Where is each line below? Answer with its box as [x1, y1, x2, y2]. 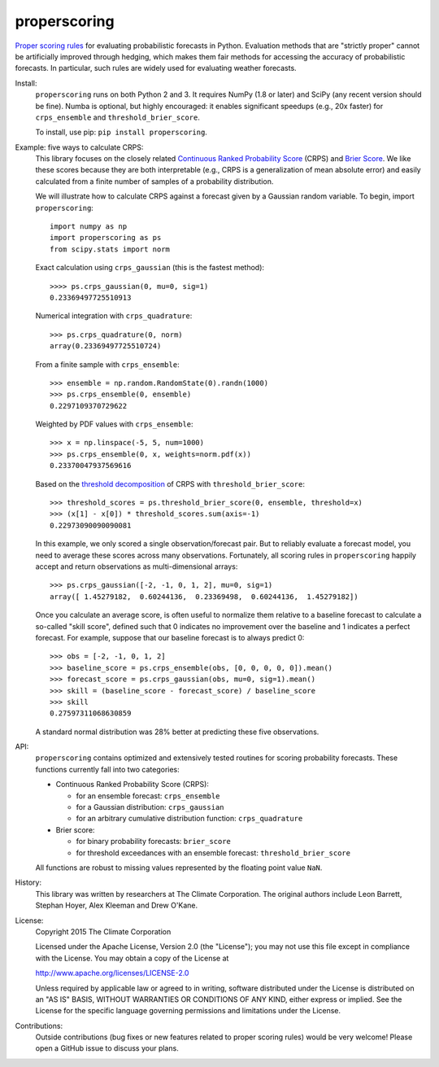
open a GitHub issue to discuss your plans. [35, 1043, 179, 1053]
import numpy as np [50, 222, 128, 231]
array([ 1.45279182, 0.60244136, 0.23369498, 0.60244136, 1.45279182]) [50, 592, 359, 601]
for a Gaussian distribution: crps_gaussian [76, 802, 224, 812]
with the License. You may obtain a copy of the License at [35, 953, 229, 963]
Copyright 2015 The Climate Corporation [35, 926, 172, 936]
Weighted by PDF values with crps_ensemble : [35, 419, 194, 429]
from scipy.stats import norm [50, 244, 171, 254]
